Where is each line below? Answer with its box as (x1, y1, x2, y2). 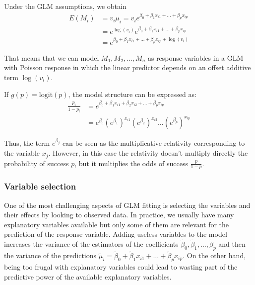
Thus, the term (4, 138, 50, 148)
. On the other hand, (183, 250, 246, 261)
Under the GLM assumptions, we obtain (4, 1, 127, 11)
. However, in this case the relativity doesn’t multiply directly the (48, 148, 248, 158)
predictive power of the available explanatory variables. (4, 271, 172, 282)
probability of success (4, 158, 69, 168)
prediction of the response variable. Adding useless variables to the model (4, 229, 227, 239)
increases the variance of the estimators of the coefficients (4, 239, 179, 249)
